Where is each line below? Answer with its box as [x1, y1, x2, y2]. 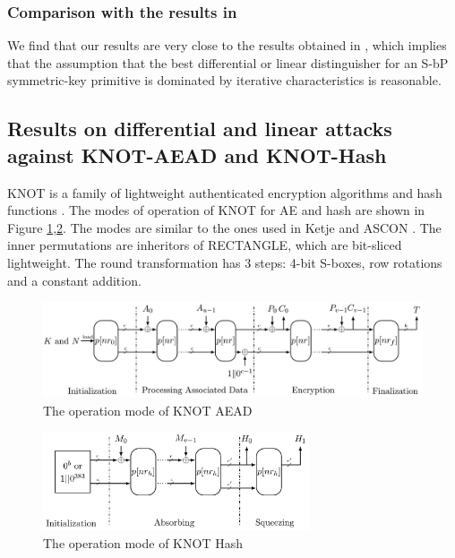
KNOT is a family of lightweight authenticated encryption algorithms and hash [7, 183, 442, 202]
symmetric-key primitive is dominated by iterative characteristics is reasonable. [7, 71, 442, 90]
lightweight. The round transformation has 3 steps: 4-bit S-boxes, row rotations [7, 253, 442, 271]
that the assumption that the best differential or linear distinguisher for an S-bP [7, 53, 449, 72]
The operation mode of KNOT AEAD [43, 400, 253, 419]
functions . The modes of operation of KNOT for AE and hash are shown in [7, 201, 425, 219]
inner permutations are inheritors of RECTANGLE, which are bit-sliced [7, 236, 402, 254]
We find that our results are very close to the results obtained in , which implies [7, 36, 447, 55]
